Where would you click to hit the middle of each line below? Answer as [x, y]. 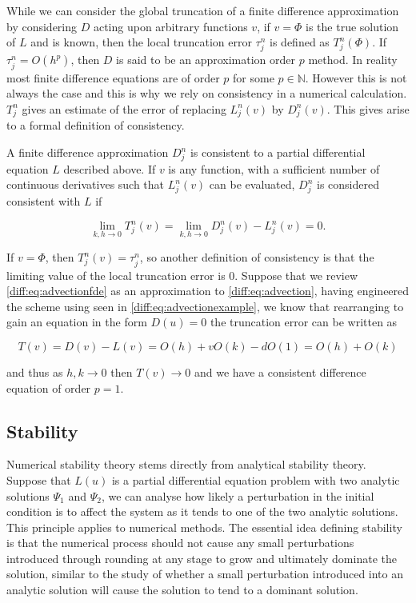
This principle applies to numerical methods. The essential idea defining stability [204, 527]
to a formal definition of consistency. [96, 125]
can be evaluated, [252, 184]
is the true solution [352, 26]
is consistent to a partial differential [278, 152]
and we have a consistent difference [280, 371]
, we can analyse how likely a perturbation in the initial [238, 495]
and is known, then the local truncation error [141, 42]
